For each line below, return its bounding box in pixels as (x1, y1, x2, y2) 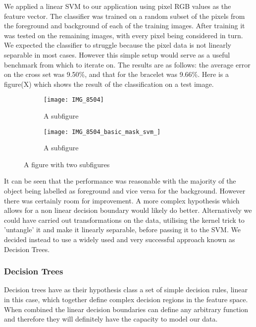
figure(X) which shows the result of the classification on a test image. (4, 78, 214, 89)
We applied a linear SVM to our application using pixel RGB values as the (4, 1, 231, 11)
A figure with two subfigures (24, 159, 110, 169)
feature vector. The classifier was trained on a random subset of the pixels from (4, 10, 245, 21)
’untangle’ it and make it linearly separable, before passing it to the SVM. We (4, 224, 241, 235)
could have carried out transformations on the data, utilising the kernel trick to (4, 214, 245, 225)
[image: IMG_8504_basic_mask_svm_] (44, 128, 161, 135)
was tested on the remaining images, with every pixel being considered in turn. (4, 30, 243, 40)
